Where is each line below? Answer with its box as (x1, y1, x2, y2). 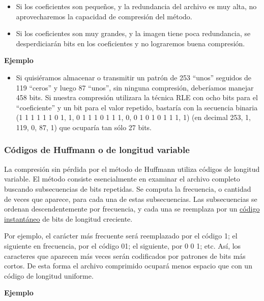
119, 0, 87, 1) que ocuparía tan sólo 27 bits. (16, 122, 152, 132)
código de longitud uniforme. (4, 270, 94, 281)
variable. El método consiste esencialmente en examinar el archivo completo (4, 173, 240, 184)
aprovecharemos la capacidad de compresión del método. (16, 11, 192, 21)
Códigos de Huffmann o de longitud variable (4, 143, 190, 156)
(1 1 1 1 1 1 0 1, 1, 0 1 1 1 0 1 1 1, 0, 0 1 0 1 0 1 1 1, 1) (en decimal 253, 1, (16, 112, 251, 123)
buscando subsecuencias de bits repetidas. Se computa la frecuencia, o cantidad (4, 183, 251, 194)
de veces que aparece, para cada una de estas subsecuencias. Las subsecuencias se (4, 193, 257, 204)
